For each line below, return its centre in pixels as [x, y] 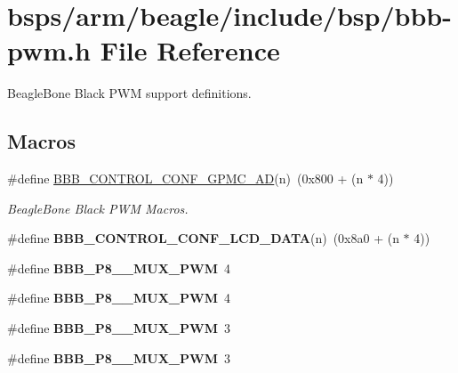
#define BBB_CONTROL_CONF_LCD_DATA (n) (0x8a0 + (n [203, 238]
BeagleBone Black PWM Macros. [98, 208]
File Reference [190, 50]
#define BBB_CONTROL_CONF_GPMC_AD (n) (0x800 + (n [185, 178]
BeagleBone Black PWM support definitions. [129, 93]
